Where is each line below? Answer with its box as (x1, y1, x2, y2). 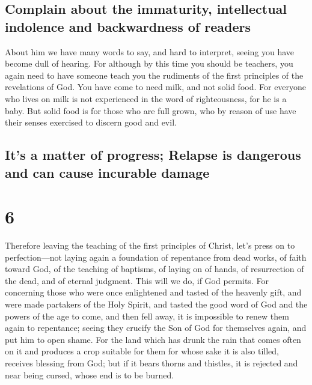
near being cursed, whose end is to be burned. (5, 368, 174, 381)
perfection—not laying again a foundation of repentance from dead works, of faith (5, 250, 307, 263)
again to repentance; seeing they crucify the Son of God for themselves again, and (5, 321, 307, 334)
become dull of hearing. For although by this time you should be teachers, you (5, 57, 293, 70)
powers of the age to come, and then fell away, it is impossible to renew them (5, 309, 289, 322)
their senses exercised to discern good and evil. (5, 116, 177, 129)
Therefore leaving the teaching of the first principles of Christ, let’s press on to (5, 239, 295, 252)
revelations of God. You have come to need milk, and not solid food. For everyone (5, 80, 307, 93)
